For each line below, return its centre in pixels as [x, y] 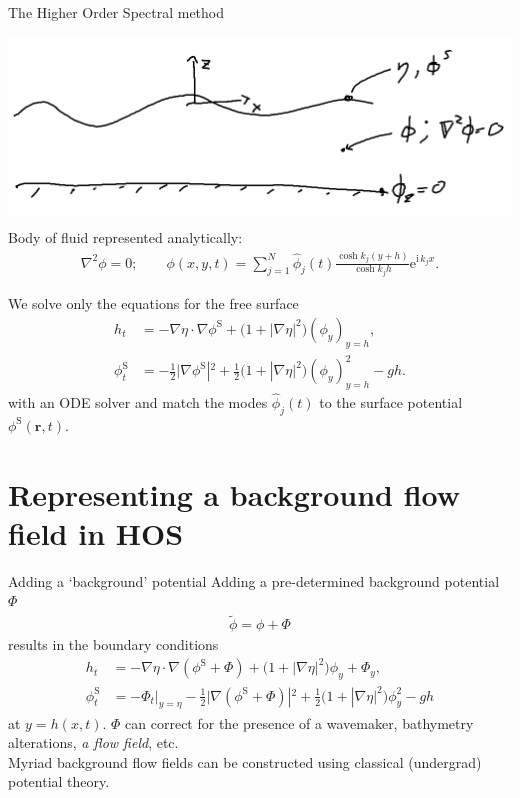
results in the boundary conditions [113, 644]
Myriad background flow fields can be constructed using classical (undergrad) [245, 761]
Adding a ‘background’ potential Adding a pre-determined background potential [254, 580]
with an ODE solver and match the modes [138, 402]
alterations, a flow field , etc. [93, 742]
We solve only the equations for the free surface [153, 303]
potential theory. [59, 781]
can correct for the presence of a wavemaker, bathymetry [299, 722]
